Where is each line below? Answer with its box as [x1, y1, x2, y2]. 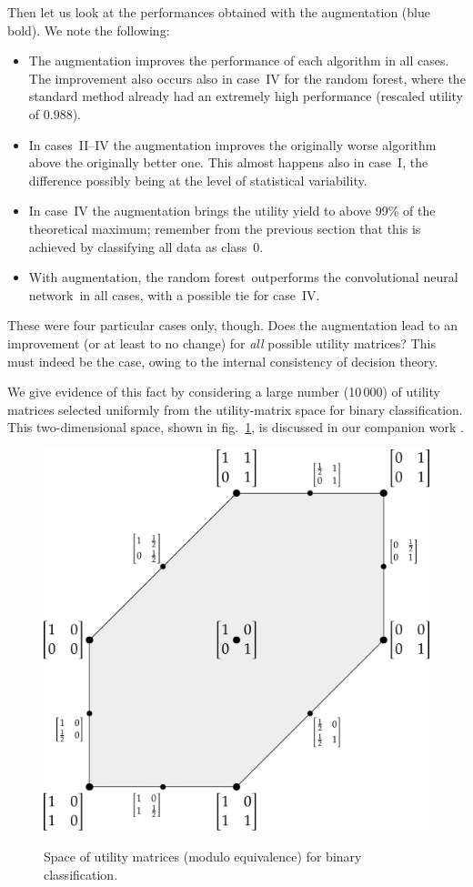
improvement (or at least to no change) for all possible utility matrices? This [7, 333, 436, 352]
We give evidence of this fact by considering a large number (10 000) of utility [7, 382, 440, 401]
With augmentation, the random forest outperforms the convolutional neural [28, 267, 458, 287]
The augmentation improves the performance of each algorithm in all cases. [28, 51, 449, 70]
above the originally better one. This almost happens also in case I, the [28, 153, 428, 172]
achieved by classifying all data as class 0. [28, 237, 264, 256]
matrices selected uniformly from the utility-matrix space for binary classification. [7, 399, 463, 418]
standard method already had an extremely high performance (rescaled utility [28, 86, 463, 106]
